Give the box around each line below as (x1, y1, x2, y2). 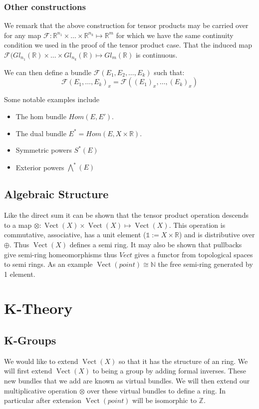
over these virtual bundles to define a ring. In (87, 385, 226, 395)
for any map (4, 30, 41, 40)
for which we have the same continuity (116, 30, 234, 40)
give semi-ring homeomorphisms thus (4, 249, 117, 259)
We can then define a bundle (4, 67, 92, 77)
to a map (4, 219, 32, 230)
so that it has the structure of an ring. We (119, 355, 248, 366)
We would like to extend (4, 355, 78, 366)
